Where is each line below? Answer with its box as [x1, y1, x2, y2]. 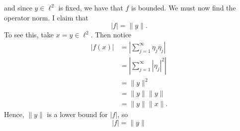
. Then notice [90, 29, 132, 40]
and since [4, 2, 32, 12]
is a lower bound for [47, 109, 108, 120]
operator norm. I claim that [4, 12, 88, 22]
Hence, [4, 109, 24, 120]
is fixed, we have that [58, 2, 123, 12]
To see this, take [4, 29, 54, 40]
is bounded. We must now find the [131, 2, 236, 12]
